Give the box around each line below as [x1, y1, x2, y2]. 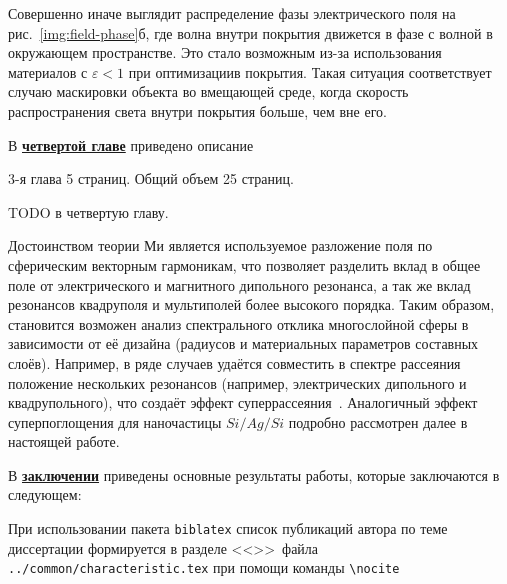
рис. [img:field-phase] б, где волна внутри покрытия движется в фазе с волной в [8, 22, 493, 43]
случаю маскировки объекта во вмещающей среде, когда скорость [8, 81, 409, 102]
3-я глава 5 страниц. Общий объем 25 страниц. [8, 168, 294, 189]
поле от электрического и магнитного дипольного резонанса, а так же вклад [8, 274, 471, 295]
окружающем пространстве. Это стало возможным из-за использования [8, 42, 442, 63]
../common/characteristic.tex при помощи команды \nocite [8, 557, 400, 578]
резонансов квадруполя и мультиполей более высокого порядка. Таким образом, [8, 294, 495, 315]
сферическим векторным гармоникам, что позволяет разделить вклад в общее [8, 254, 481, 275]
